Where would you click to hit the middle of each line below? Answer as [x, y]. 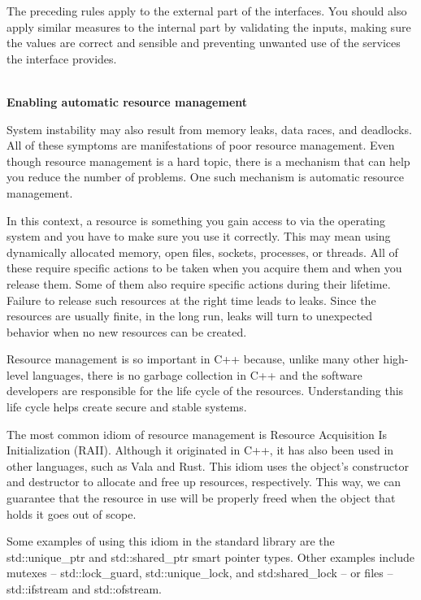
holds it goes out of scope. [72, 513]
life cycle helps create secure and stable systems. [127, 407]
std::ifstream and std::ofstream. [84, 589]
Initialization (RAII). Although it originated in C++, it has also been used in [200, 450]
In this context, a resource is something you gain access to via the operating [196, 220]
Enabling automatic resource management [127, 101]
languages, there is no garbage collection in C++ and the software [197, 374]
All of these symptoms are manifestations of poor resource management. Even [201, 145]
